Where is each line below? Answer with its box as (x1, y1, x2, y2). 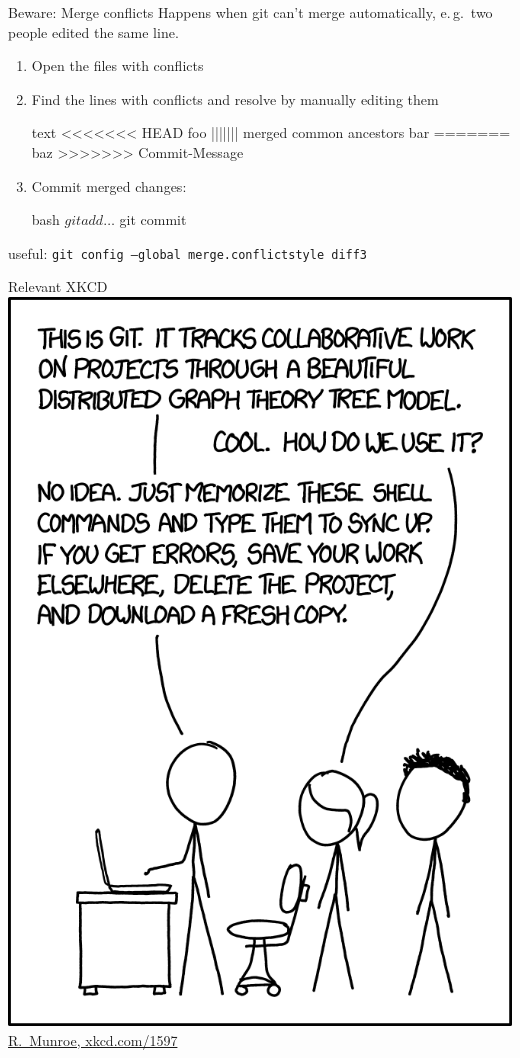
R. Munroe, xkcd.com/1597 (8, 1029, 178, 1050)
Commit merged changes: (31, 175, 187, 196)
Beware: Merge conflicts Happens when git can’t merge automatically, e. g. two (8, 2, 493, 22)
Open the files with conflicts (31, 55, 204, 76)
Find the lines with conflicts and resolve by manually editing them (31, 88, 439, 109)
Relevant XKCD (8, 276, 108, 297)
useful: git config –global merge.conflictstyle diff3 (8, 242, 368, 263)
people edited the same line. (8, 21, 179, 42)
